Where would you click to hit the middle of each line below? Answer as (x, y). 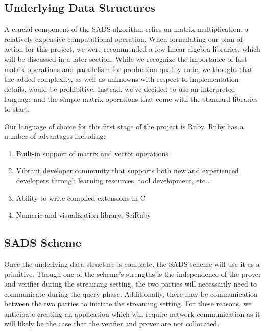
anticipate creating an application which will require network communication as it (132, 313)
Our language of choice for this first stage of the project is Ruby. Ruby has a (124, 126)
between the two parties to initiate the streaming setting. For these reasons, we (128, 304)
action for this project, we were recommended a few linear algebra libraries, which (132, 49)
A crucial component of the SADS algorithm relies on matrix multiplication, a (126, 29)
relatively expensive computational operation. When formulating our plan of (123, 39)
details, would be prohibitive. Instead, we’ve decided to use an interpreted (120, 89)
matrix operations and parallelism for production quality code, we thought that (128, 69)
